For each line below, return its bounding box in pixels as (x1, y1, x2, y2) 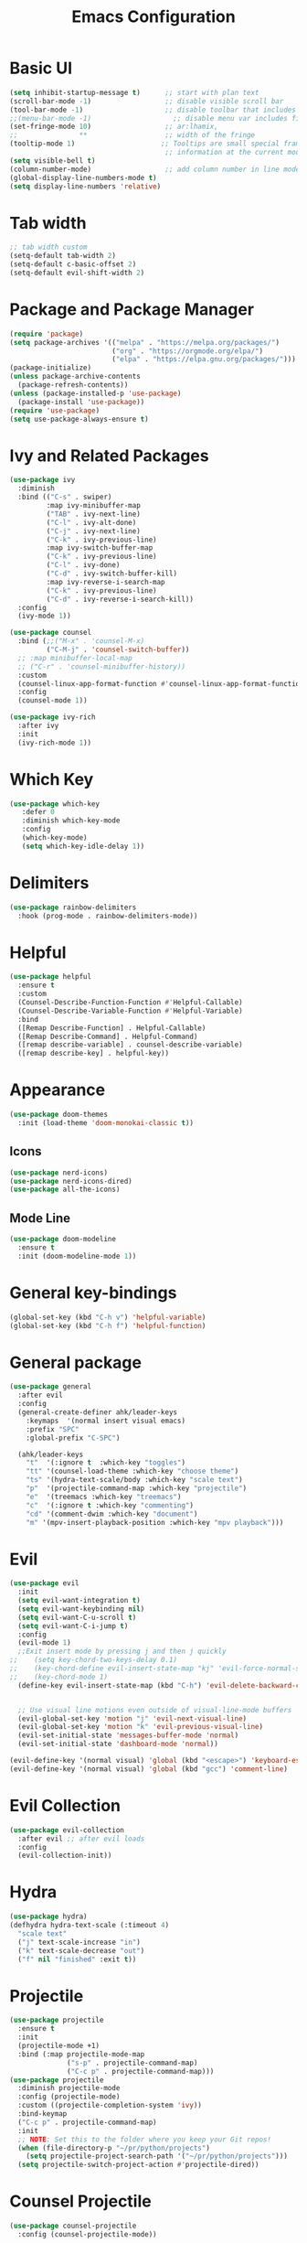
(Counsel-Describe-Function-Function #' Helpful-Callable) (17, 998, 244, 1007)
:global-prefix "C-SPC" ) (26, 1433, 121, 1443)
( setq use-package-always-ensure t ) (9, 414, 149, 424)
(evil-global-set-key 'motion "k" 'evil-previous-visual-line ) (17, 1722, 263, 1732)
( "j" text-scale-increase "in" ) (17, 1937, 142, 1947)
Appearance (9, 1079, 106, 1100)
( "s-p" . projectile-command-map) (67, 2058, 198, 2067)
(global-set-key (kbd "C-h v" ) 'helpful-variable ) (9, 1313, 206, 1322)
